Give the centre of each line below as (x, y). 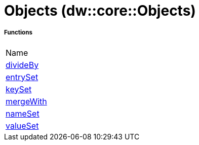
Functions (18, 33)
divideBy (22, 65)
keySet (19, 89)
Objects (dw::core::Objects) (100, 11)
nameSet (23, 113)
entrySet (22, 77)
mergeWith (26, 101)
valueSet (22, 125)
